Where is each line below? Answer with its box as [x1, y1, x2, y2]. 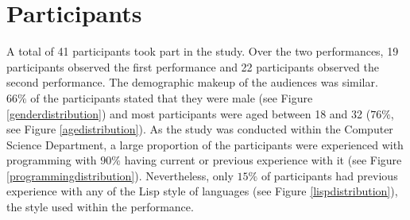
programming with [6, 152, 97, 168]
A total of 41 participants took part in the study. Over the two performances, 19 [6, 43, 399, 60]
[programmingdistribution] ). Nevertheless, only [6, 167, 234, 183]
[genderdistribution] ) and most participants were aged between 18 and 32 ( [6, 105, 371, 122]
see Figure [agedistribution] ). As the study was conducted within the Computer [6, 121, 393, 137]
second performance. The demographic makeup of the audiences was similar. [6, 74, 378, 91]
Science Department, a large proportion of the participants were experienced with [6, 136, 404, 152]
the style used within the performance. [6, 199, 194, 215]
